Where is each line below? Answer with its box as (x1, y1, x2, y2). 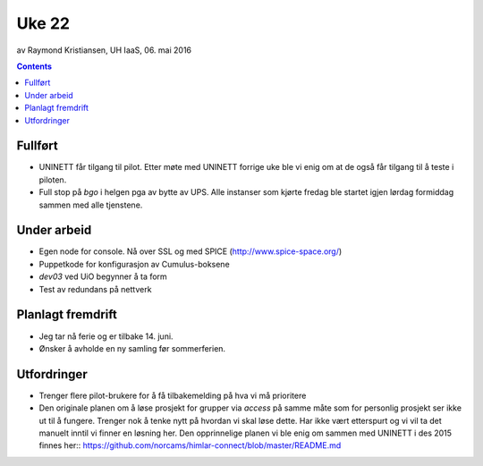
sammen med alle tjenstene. (38, 199, 143, 210)
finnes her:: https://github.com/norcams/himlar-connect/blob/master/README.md (38, 440, 342, 451)
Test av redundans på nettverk (38, 284, 152, 294)
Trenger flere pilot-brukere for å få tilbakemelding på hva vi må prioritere (38, 390, 307, 401)
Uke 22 (16, 13, 71, 33)
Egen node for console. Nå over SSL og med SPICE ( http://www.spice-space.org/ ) (38, 246, 343, 257)
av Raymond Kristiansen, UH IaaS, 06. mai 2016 (16, 45, 192, 55)
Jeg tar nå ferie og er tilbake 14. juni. (38, 331, 174, 342)
